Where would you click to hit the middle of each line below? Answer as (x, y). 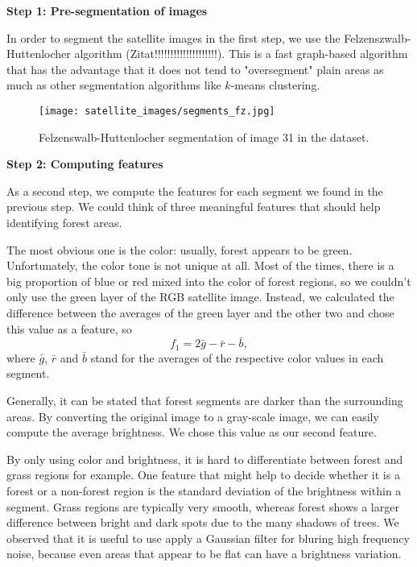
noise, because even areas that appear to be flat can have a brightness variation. (204, 554)
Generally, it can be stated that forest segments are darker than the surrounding (205, 401)
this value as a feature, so (69, 328)
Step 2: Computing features (85, 164)
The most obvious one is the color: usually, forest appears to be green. (180, 249)
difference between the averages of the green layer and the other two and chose (200, 312)
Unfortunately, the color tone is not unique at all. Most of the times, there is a (200, 265)
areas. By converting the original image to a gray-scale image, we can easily (193, 416)
